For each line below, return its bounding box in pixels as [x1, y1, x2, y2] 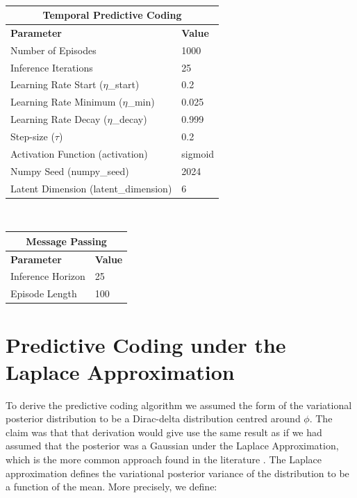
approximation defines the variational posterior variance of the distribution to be [6, 465, 349, 480]
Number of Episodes [10, 42, 97, 57]
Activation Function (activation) [10, 146, 148, 160]
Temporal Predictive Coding [42, 8, 182, 22]
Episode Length [10, 286, 77, 301]
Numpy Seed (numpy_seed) [10, 163, 129, 178]
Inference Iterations [10, 60, 93, 74]
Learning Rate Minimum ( [10, 94, 123, 109]
